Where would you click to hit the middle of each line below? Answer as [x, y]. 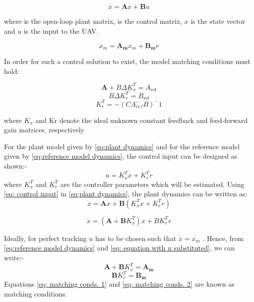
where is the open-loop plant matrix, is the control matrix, [93, 21]
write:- [14, 257]
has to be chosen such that [136, 238]
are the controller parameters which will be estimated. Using [152, 184]
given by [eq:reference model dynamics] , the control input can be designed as [121, 156]
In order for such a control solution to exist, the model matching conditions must [127, 61]
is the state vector [218, 21]
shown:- [16, 166]
